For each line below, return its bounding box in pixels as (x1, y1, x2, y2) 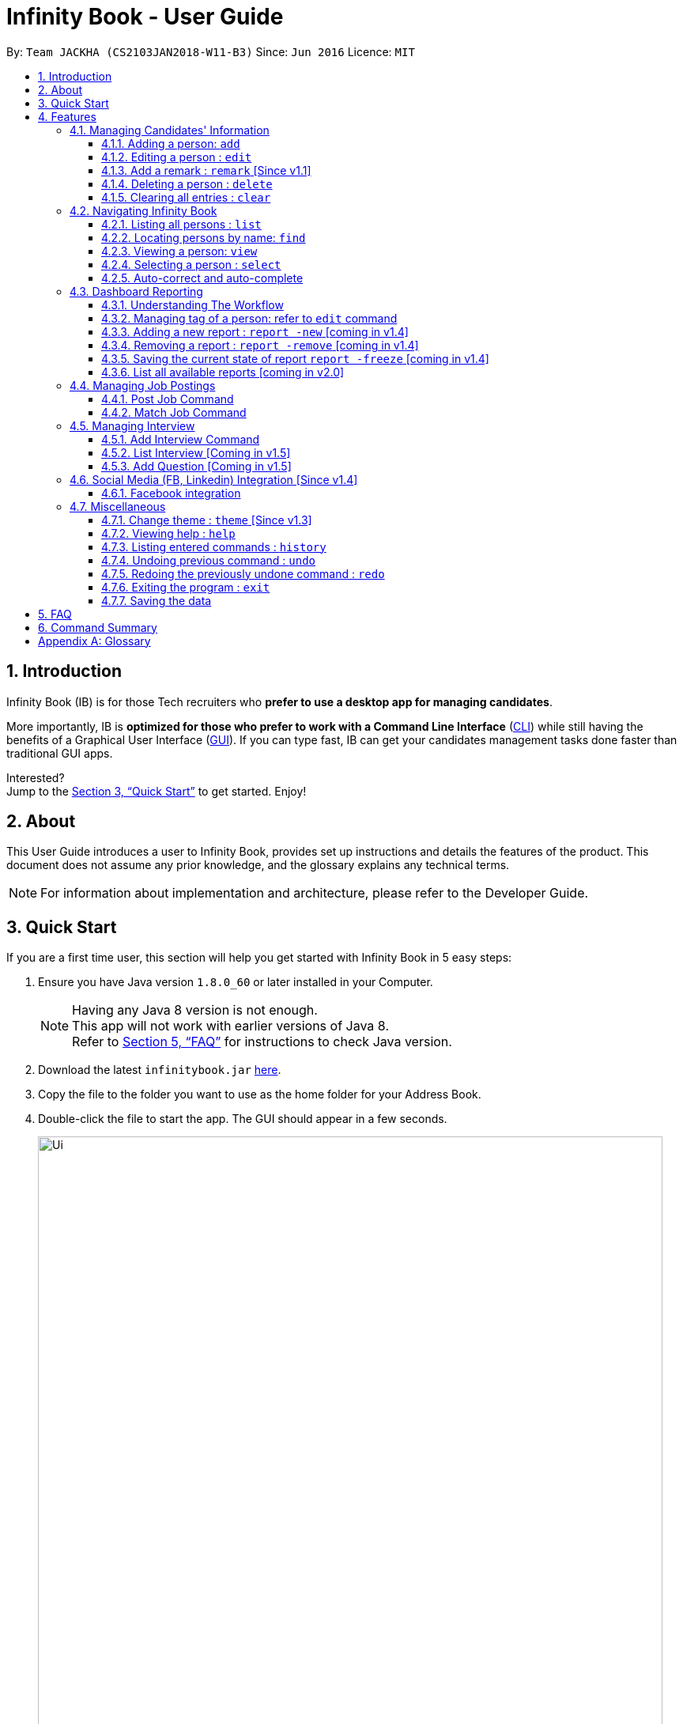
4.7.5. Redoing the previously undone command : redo (101, 566, 385, 580)
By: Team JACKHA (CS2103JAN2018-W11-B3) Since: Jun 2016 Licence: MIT (6, 44, 415, 59)
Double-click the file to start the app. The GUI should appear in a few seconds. (38, 1112, 447, 1126)
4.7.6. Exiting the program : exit (101, 580, 270, 594)
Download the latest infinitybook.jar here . (38, 1063, 281, 1077)
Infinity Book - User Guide (6, 3, 284, 30)
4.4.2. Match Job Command (101, 405, 247, 419)
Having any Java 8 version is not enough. (72, 1002, 318, 1019)
